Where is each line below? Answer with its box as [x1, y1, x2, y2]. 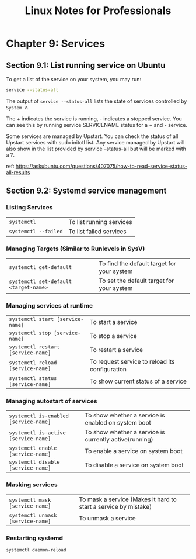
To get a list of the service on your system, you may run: [6, 76, 142, 82]
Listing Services [6, 203, 53, 212]
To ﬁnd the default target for [99, 259, 176, 267]
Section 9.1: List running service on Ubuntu [6, 60, 166, 70]
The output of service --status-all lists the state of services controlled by [6, 98, 187, 105]
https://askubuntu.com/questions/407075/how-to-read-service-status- [15, 163, 188, 170]
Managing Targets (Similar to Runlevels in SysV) [6, 244, 145, 253]
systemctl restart [9, 344, 60, 350]
